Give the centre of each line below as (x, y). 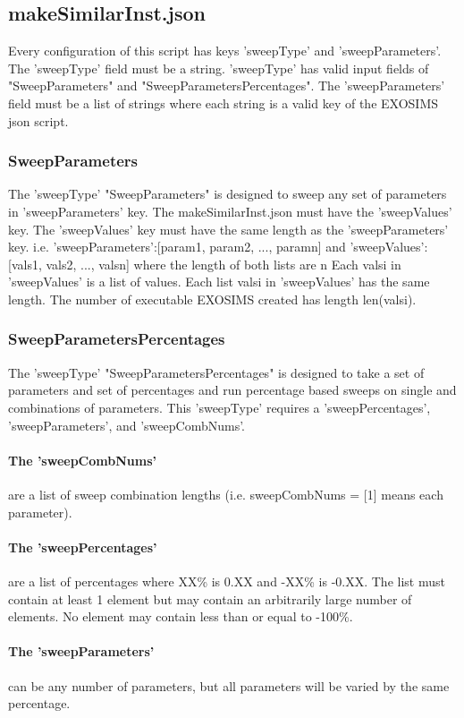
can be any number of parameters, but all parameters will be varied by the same (229, 685)
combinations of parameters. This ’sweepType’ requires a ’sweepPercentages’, (219, 407)
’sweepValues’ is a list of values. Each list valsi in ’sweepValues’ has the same (219, 282)
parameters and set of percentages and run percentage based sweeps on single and (232, 390)
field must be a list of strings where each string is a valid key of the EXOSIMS (224, 103)
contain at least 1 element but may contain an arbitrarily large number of (210, 598)
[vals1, (25, 264)
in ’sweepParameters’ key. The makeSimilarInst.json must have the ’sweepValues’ (230, 211)
